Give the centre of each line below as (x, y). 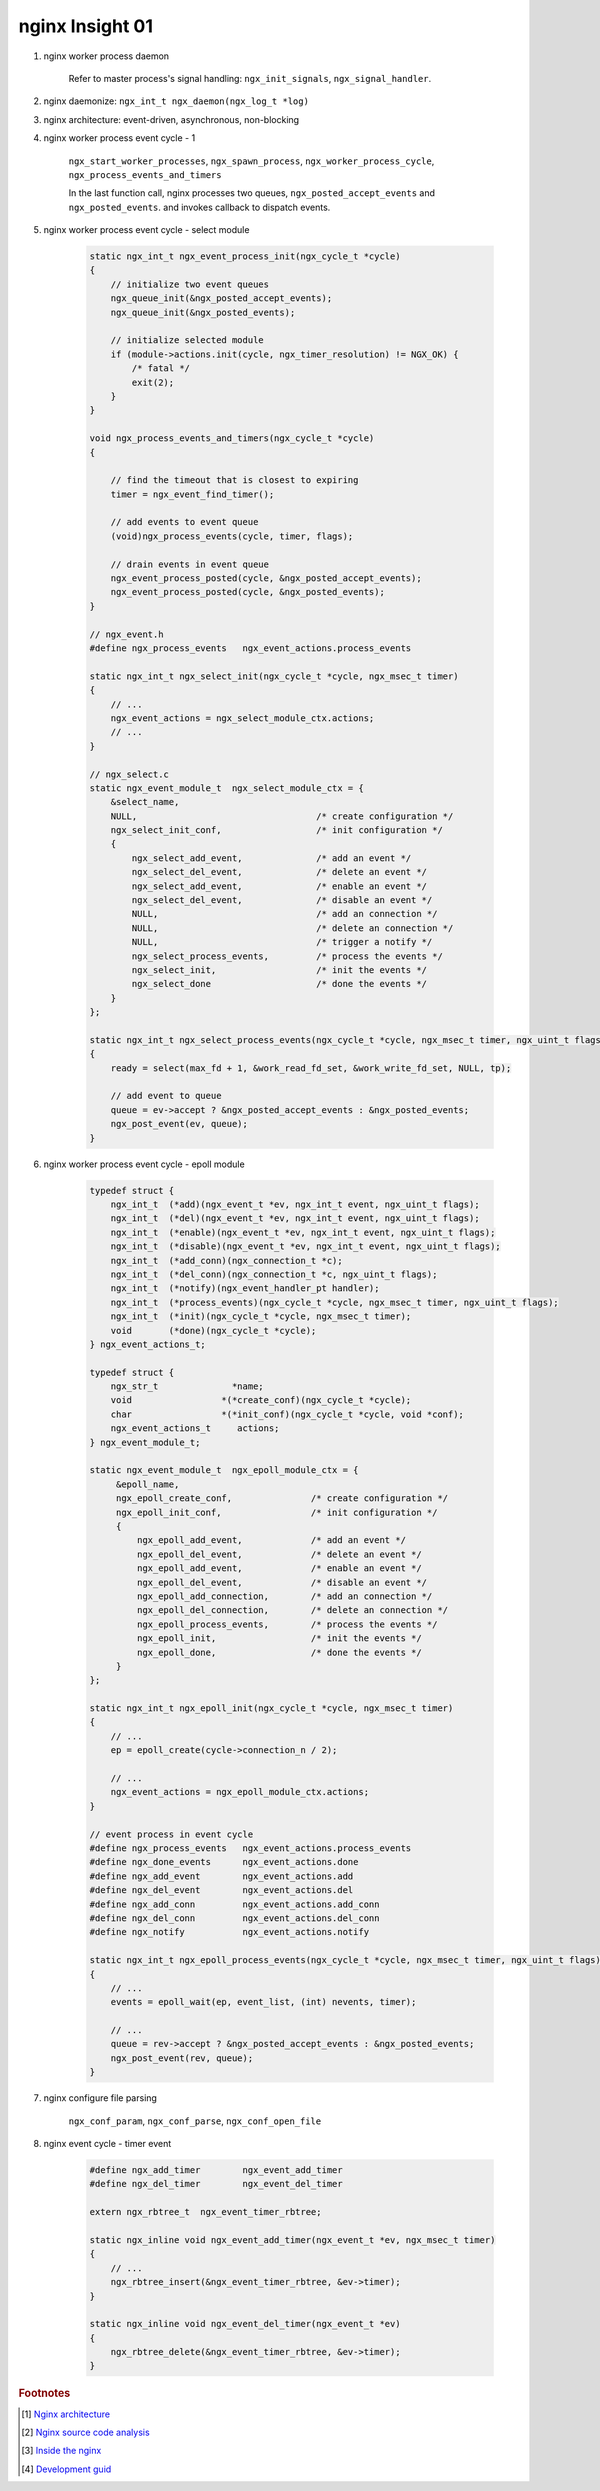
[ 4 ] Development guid (66, 2469)
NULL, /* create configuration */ (282, 816)
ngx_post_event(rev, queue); (182, 2058)
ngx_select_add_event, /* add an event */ (271, 858)
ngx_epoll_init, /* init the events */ (279, 1638)
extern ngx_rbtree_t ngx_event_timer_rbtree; (205, 2212)
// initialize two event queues (190, 284)
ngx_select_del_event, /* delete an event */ (279, 872)
